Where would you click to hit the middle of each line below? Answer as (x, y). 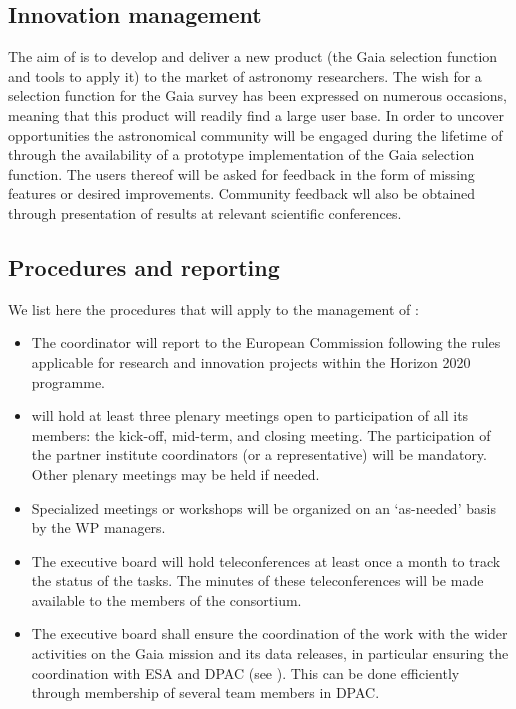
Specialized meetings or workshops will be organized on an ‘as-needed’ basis (263, 507)
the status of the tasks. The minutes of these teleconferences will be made (257, 580)
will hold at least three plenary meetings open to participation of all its (250, 415)
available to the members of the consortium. (166, 599)
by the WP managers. (98, 527)
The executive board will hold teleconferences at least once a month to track (266, 560)
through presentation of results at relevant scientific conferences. (205, 212)
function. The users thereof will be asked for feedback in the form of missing (241, 173)
